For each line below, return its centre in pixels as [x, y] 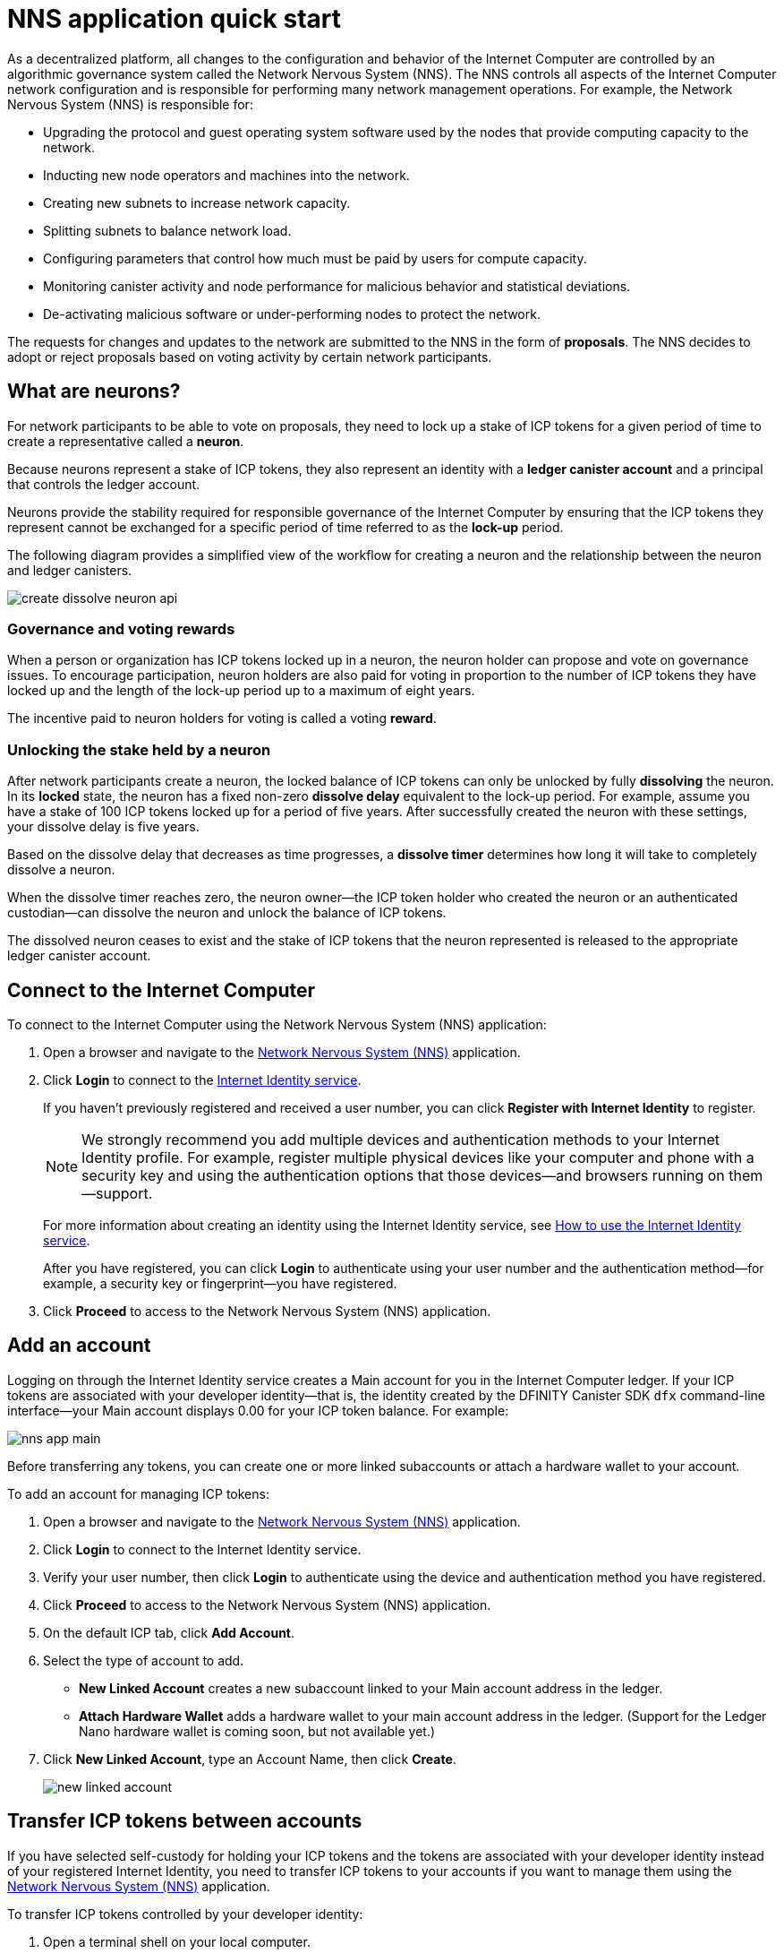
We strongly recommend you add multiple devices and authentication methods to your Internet [401, 1139]
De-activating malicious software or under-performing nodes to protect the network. [292, 314]
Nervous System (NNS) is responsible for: [130, 104]
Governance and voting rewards [121, 628]
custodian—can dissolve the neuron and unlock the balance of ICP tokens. [227, 913]
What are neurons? [94, 391]
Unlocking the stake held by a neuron [139, 749]
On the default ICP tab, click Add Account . [169, 1632]
